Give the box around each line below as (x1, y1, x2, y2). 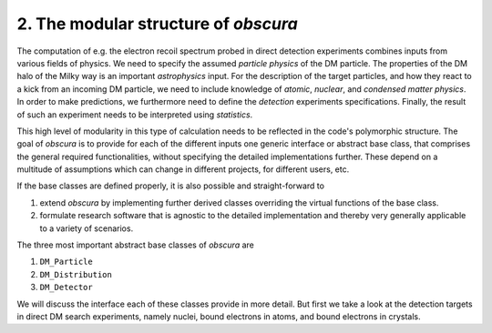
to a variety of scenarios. (39, 223, 134, 234)
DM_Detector (39, 282, 93, 293)
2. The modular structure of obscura (16, 14, 298, 34)
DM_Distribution (39, 269, 113, 279)
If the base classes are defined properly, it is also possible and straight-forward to (16, 180, 325, 191)
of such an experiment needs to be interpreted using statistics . (16, 109, 253, 120)
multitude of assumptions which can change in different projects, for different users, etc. (16, 164, 350, 175)
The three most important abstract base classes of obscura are (16, 239, 254, 250)
